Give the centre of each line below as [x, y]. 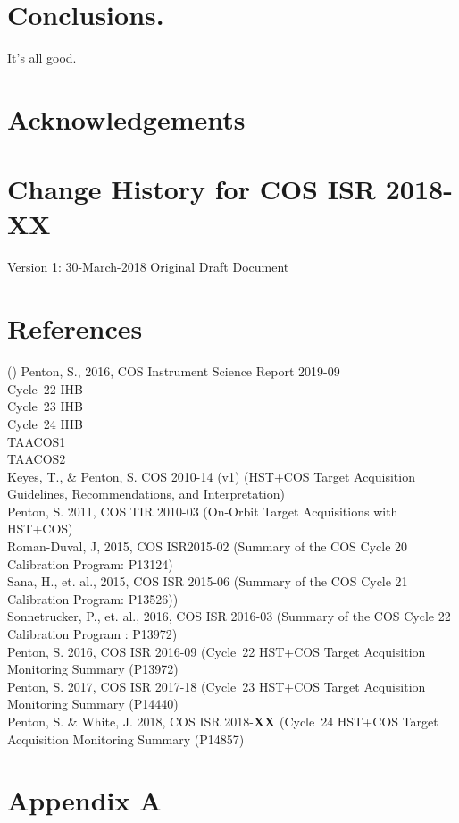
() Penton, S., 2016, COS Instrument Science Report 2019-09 [174, 371]
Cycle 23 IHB [45, 406]
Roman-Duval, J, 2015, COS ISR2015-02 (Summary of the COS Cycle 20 [208, 546]
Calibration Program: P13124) [90, 563]
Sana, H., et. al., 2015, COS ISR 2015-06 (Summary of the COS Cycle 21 [208, 581]
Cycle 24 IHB [45, 423]
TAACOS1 [37, 441]
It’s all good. [42, 58]
